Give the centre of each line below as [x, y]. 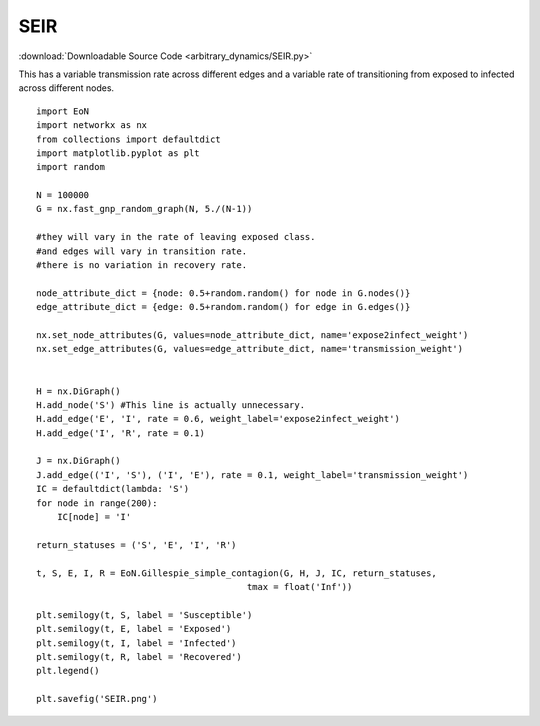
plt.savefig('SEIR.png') [97, 699]
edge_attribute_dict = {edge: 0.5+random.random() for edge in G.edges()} [223, 307]
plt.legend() [68, 671]
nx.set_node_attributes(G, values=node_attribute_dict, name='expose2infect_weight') [252, 334]
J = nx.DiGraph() [78, 461]
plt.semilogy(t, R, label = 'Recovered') [139, 656]
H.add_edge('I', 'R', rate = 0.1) [120, 433]
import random [70, 167]
